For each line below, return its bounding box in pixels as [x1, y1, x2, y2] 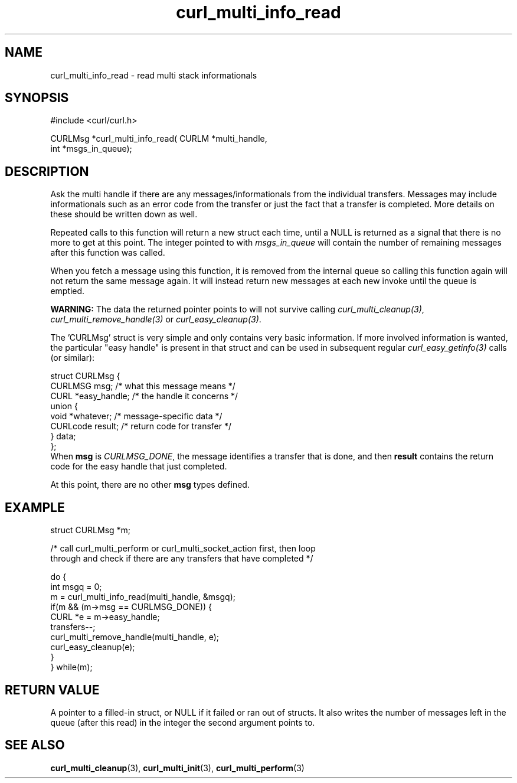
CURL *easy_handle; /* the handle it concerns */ [50, 391, 238, 402]
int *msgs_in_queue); [50, 143, 132, 154]
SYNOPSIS [5, 90, 69, 106]
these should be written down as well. [50, 209, 198, 220]
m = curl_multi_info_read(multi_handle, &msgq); [50, 592, 235, 602]
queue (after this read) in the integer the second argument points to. [50, 717, 315, 727]
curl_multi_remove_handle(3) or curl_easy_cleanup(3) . [50, 314, 261, 325]
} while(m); [50, 662, 93, 673]
